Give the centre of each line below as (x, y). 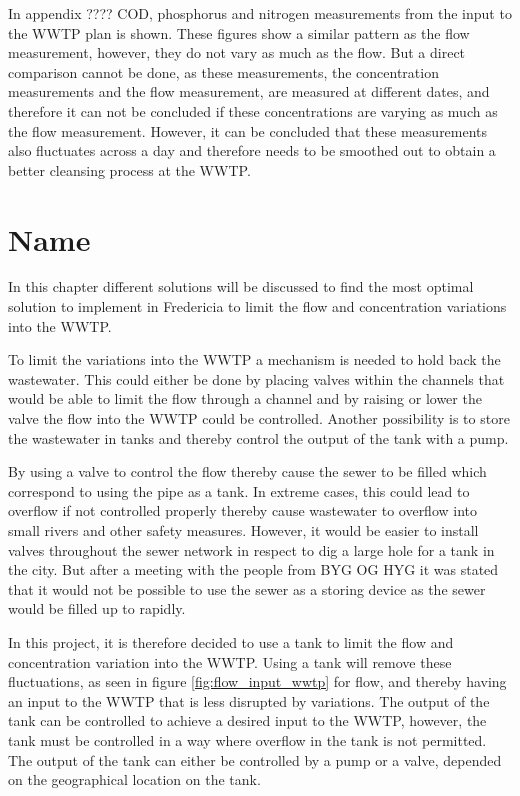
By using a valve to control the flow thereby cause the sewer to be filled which (247, 471)
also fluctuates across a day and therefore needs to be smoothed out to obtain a (252, 150)
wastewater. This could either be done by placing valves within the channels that (256, 378)
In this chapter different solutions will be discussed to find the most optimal (241, 286)
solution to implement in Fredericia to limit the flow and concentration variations (257, 306)
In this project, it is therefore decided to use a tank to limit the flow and (231, 641)
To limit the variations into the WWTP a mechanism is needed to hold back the (254, 359)
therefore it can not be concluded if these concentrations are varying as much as (253, 110)
